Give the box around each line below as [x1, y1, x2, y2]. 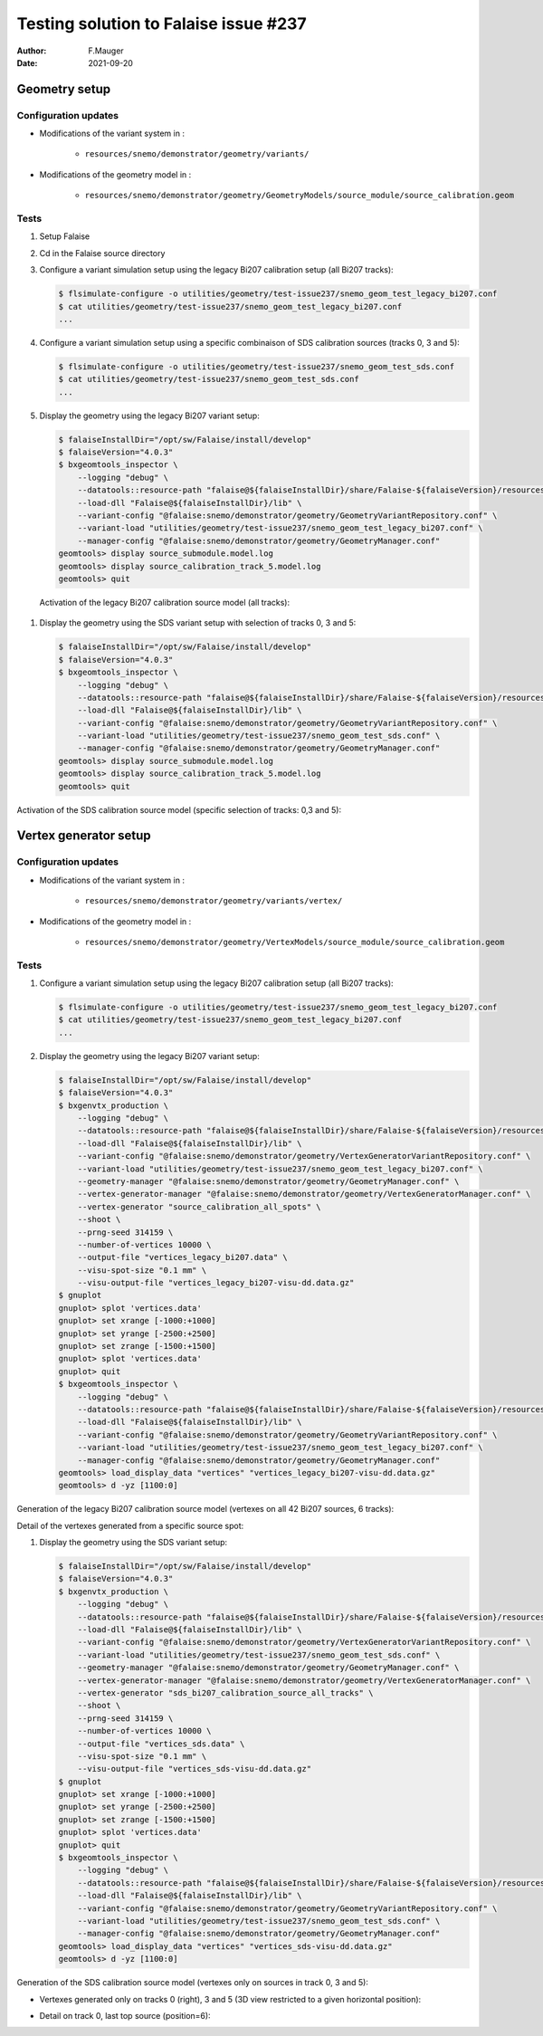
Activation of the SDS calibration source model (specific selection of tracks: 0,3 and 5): [16, 804, 342, 815]
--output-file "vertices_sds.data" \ [77, 1738, 245, 1749]
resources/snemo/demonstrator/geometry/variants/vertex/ [84, 896, 343, 906]
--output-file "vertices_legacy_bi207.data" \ [77, 1252, 289, 1263]
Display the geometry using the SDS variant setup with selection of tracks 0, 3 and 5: [39, 617, 357, 628]
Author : [16, 45, 47, 56]
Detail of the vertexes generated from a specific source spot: [16, 1520, 244, 1531]
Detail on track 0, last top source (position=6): [39, 2010, 212, 2021]
